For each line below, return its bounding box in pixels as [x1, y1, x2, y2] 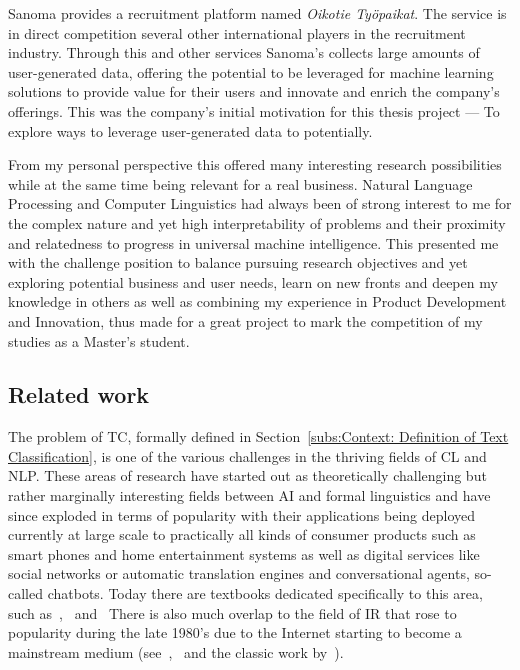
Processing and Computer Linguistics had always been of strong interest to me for [8, 193, 512, 214]
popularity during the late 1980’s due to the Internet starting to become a [8, 622, 462, 643]
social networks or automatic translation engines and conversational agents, [8, 563, 470, 584]
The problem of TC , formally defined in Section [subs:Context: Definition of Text [8, 426, 509, 447]
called [8, 583, 43, 604]
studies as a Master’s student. [8, 330, 190, 351]
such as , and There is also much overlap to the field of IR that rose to [8, 602, 457, 623]
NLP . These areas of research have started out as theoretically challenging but [8, 465, 487, 486]
